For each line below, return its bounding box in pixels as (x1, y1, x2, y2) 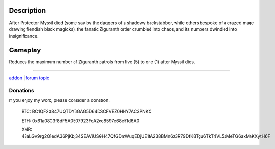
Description (9, 6, 46, 15)
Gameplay (9, 46, 41, 54)
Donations (9, 87, 34, 94)
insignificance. (9, 33, 39, 39)
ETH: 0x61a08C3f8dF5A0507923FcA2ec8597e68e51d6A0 (21, 118, 140, 124)
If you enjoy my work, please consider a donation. (9, 97, 110, 103)
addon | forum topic (9, 75, 49, 81)
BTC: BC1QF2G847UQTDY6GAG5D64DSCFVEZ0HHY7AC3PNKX (21, 108, 151, 115)
